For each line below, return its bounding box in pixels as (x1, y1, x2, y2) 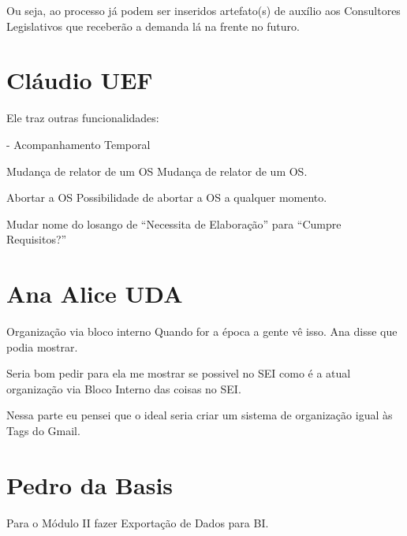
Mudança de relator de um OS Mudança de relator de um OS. (6, 162, 308, 179)
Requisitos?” (6, 231, 67, 248)
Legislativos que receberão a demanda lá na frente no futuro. (6, 17, 300, 34)
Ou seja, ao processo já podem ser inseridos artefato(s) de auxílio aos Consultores (6, 2, 401, 18)
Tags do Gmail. (6, 422, 80, 438)
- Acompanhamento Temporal (6, 136, 151, 152)
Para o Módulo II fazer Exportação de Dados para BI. (6, 514, 269, 530)
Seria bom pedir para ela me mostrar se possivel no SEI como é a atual (6, 365, 351, 382)
